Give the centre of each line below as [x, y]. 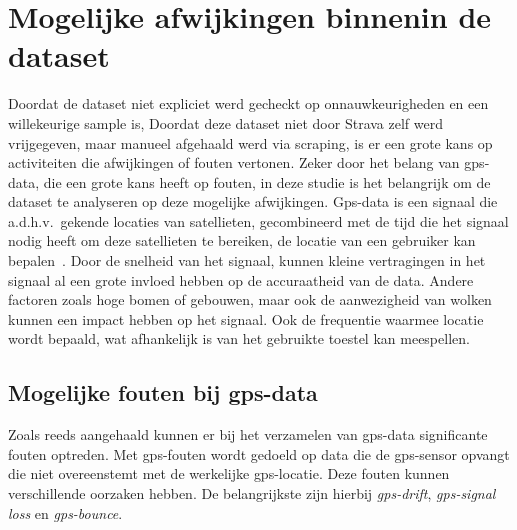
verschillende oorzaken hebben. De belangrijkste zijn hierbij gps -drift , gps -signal [252, 493]
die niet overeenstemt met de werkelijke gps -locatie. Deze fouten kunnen [229, 473]
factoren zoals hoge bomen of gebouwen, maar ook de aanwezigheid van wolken [250, 299]
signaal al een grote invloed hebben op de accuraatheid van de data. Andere [241, 279]
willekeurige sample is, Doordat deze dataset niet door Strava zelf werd [225, 122]
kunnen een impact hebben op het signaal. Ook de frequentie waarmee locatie [246, 318]
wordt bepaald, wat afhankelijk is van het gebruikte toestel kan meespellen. [239, 338]
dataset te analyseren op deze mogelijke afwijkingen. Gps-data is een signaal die [253, 201]
